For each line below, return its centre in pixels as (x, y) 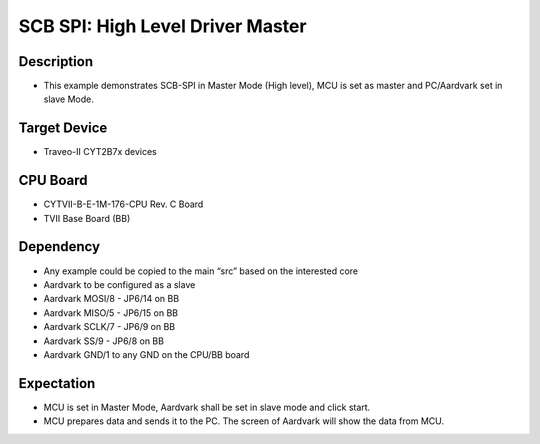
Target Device (63, 128)
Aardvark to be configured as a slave (119, 284)
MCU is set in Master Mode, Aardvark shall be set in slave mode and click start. (207, 407)
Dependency (59, 246)
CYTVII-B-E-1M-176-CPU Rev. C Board (123, 204)
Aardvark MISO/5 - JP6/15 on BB (111, 312)
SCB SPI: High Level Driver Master (162, 26)
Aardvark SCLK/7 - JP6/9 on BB (109, 327)
